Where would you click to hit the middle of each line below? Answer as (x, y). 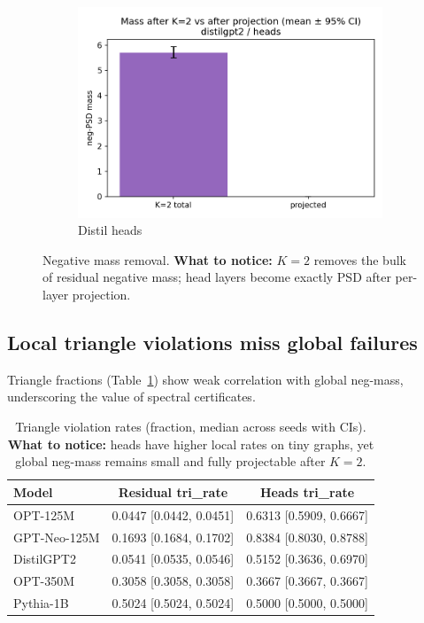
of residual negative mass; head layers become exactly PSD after (217, 277)
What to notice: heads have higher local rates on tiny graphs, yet (191, 444)
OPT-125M (44, 514)
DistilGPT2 (45, 559)
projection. (101, 295)
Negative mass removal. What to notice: (158, 259)
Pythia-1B (41, 603)
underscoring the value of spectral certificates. (131, 397)
